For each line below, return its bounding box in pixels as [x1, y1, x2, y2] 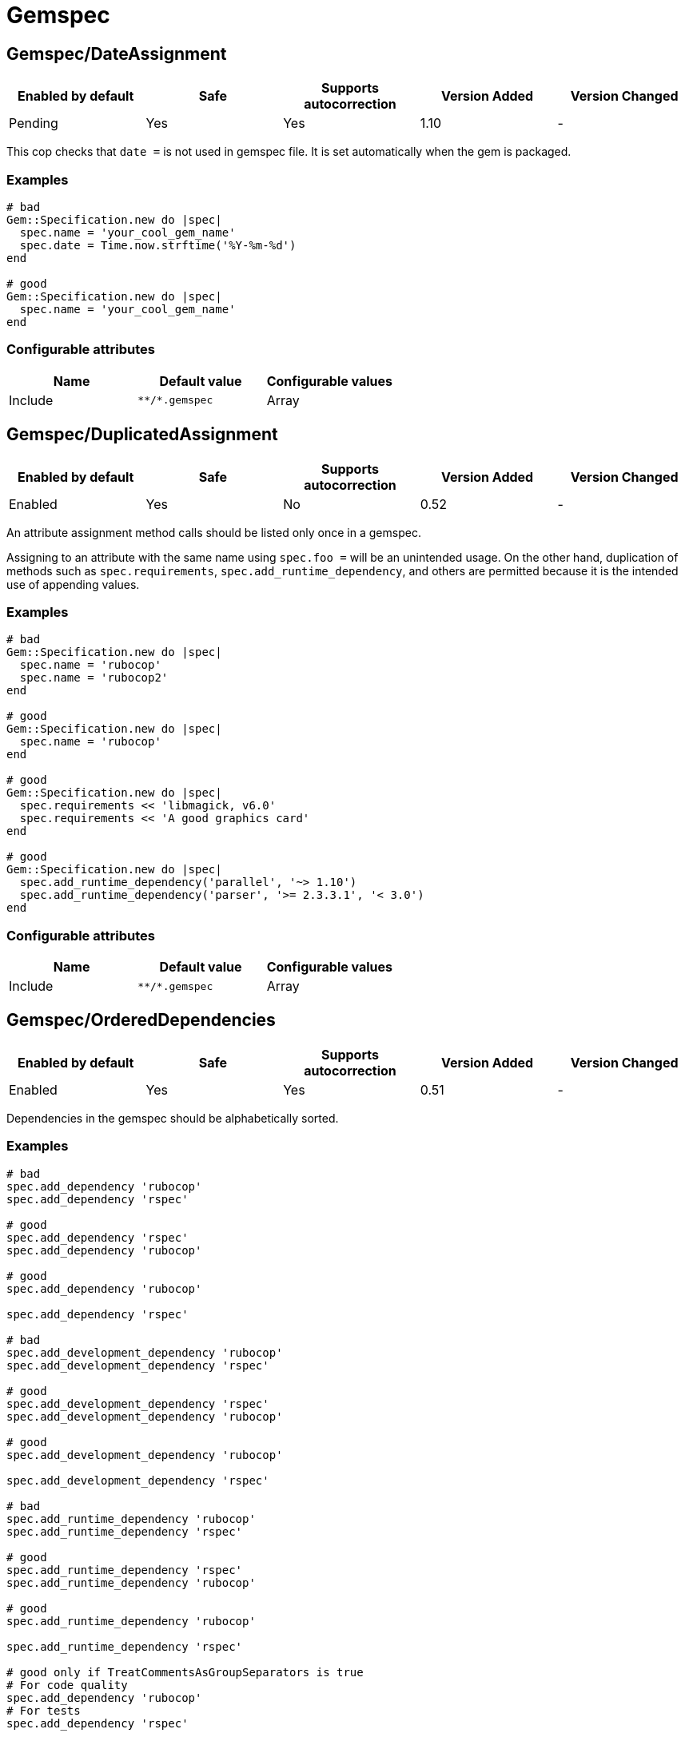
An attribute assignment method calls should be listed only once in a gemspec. [6, 525, 421, 539]
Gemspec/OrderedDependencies [6, 1010, 276, 1031]
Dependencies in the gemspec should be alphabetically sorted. [6, 1111, 339, 1125]
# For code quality [6, 1678, 128, 1691]
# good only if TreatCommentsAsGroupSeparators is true [6, 1665, 364, 1679]
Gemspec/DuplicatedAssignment [6, 424, 278, 445]
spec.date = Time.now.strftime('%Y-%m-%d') [19, 238, 297, 252]
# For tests [6, 1703, 81, 1717]
